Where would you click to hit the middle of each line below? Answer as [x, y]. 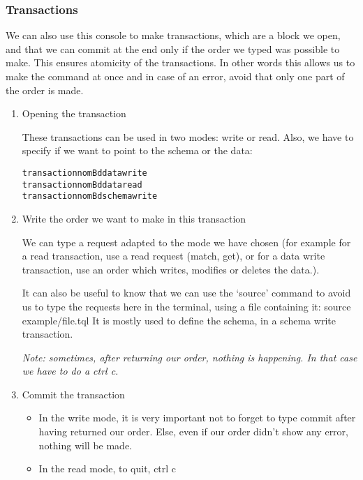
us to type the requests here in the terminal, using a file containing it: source [186, 306]
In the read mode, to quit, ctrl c [108, 468]
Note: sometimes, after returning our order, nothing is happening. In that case [190, 357]
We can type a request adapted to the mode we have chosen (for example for [186, 242]
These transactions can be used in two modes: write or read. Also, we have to [188, 136]
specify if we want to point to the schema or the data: [137, 150]
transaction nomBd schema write [90, 196]
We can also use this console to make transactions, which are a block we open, [173, 35]
